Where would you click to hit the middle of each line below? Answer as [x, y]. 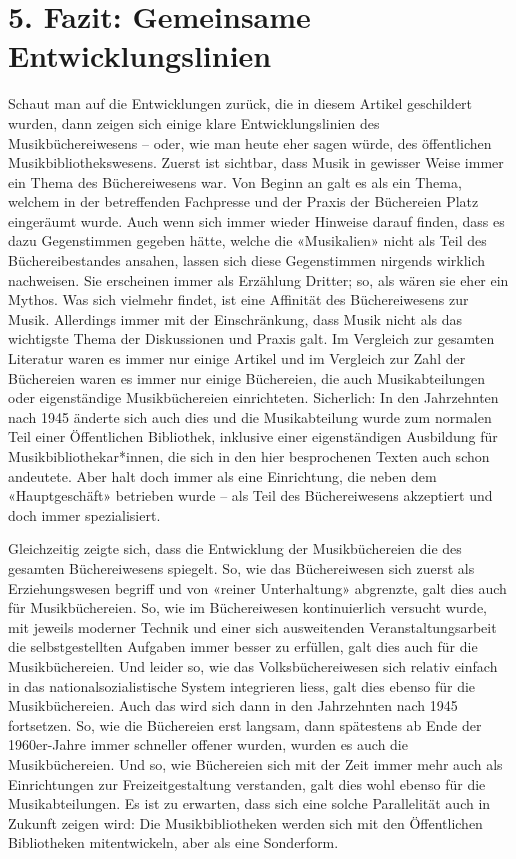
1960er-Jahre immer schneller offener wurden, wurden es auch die [208, 744]
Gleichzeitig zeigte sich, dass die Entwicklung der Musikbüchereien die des [235, 548]
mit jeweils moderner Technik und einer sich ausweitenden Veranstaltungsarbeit [252, 626]
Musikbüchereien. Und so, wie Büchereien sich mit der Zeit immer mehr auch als [255, 763]
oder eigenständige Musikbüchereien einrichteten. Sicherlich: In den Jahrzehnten [253, 397]
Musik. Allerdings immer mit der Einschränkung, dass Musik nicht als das [235, 318]
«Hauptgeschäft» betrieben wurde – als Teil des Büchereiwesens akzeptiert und [250, 495]
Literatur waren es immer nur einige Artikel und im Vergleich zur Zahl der [237, 358]
